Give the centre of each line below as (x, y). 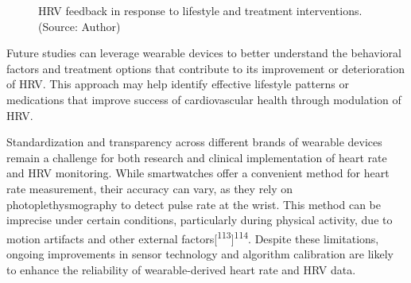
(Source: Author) (79, 26)
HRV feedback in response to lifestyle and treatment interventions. (200, 10)
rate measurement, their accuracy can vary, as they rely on (150, 188)
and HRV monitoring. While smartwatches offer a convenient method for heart (198, 173)
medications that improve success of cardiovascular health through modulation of (204, 99)
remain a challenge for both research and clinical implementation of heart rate (197, 157)
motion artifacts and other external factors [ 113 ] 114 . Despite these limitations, (193, 237)
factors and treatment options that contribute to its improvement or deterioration (206, 68)
